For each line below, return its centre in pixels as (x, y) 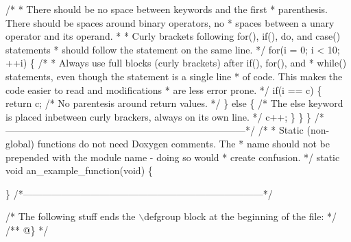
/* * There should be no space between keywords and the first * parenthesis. (167, 9)
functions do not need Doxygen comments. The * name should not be (183, 143)
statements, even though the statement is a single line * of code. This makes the (174, 76)
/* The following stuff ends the (71, 216)
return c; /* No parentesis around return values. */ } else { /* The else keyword (174, 103)
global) (20, 143)
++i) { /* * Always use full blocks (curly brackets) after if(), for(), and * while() (176, 63)
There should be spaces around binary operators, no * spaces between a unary (170, 22)
